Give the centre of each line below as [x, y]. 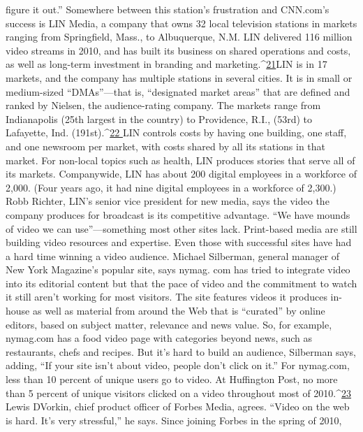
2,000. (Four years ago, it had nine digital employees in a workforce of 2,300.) [171, 187]
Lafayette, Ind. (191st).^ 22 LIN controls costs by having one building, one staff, [176, 132]
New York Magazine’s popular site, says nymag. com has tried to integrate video [178, 269]
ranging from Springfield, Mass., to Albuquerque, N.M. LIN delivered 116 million [179, 37]
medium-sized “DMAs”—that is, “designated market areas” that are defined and [178, 91]
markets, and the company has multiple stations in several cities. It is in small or [179, 77]
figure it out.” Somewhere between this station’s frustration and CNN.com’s [168, 9]
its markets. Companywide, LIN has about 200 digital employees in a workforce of [181, 174]
